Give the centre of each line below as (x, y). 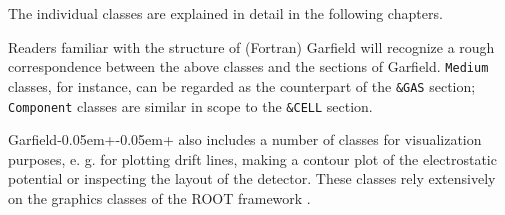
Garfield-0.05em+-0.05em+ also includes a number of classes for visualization (245, 139)
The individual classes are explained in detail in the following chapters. (225, 13)
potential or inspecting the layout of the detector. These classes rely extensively (252, 178)
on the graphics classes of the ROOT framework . (159, 197)
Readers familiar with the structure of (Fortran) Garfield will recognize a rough (251, 46)
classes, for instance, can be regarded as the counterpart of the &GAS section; (242, 85)
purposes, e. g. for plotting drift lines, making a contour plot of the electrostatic (252, 158)
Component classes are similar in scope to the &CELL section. (190, 105)
